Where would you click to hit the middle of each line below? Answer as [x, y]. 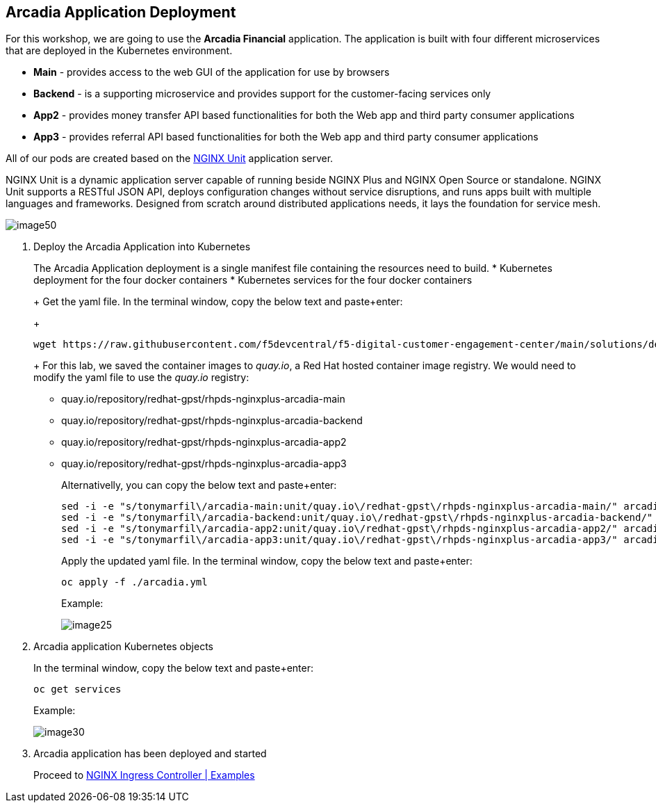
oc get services [77, 689]
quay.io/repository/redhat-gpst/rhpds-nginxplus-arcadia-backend [212, 421]
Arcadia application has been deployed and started [150, 754]
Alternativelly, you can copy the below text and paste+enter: [199, 485]
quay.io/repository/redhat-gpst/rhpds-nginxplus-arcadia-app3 [204, 464]
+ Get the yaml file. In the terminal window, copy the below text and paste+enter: [218, 302]
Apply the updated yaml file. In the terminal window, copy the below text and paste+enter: [267, 561]
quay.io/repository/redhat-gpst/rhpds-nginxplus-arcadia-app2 [204, 442]
